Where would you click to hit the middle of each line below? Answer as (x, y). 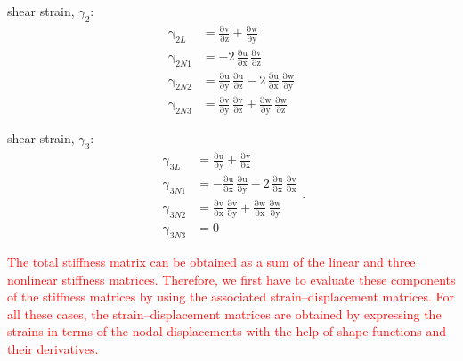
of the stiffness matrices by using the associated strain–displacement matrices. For (231, 297)
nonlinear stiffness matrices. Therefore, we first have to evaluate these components (231, 279)
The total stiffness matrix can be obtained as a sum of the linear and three (211, 261)
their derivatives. (53, 348)
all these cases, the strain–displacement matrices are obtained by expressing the (224, 313)
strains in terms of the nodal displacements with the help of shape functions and (227, 331)
